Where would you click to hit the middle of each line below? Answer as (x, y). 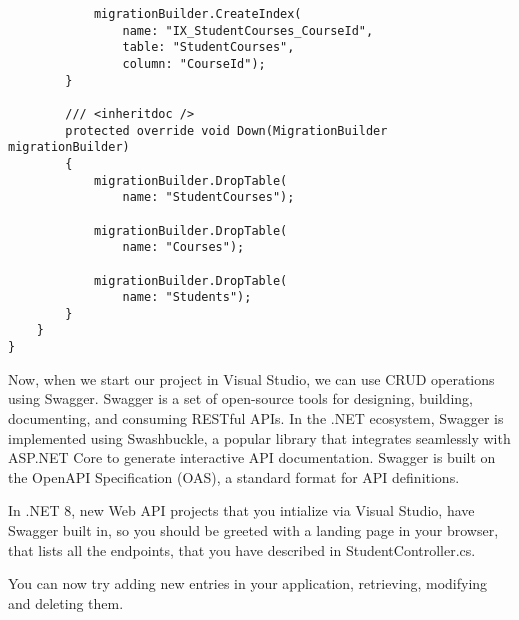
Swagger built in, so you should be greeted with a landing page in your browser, (253, 529)
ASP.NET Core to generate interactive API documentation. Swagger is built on (252, 457)
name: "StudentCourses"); (208, 197)
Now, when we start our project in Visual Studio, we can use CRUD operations (251, 378)
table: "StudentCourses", (208, 47)
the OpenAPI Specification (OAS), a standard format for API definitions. (234, 476)
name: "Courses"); (183, 247)
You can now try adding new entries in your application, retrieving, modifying (248, 583)
